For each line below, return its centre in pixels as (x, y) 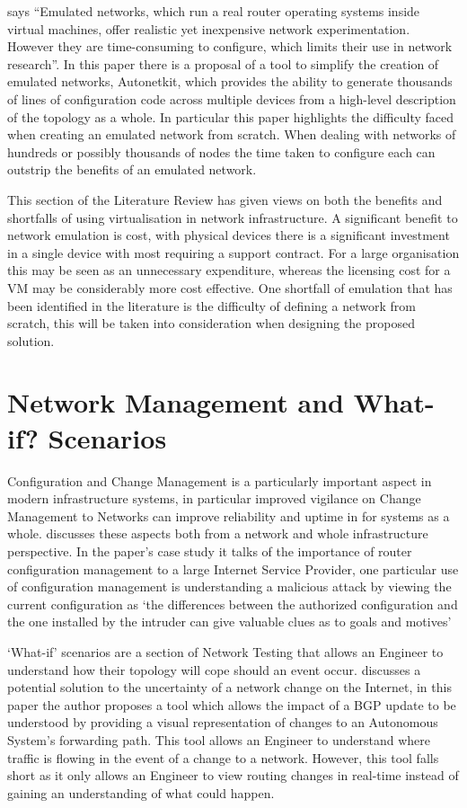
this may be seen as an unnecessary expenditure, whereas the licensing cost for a (229, 270)
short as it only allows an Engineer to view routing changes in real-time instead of (233, 775)
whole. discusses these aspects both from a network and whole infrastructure (218, 533)
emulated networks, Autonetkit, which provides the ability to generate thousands (230, 81)
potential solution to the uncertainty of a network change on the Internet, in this (229, 687)
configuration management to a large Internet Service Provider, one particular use (233, 568)
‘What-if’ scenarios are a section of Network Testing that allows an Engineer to (225, 651)
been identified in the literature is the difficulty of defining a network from (211, 305)
